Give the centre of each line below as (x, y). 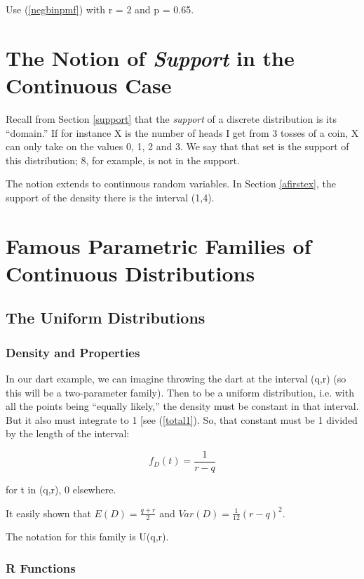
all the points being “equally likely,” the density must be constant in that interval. (182, 406)
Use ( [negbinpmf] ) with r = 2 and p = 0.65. (100, 9)
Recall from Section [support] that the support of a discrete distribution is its (171, 118)
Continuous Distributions (130, 273)
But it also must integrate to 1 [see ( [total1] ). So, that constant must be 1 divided (182, 419)
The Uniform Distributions (106, 318)
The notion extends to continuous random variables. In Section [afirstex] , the (171, 184)
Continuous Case (89, 85)
